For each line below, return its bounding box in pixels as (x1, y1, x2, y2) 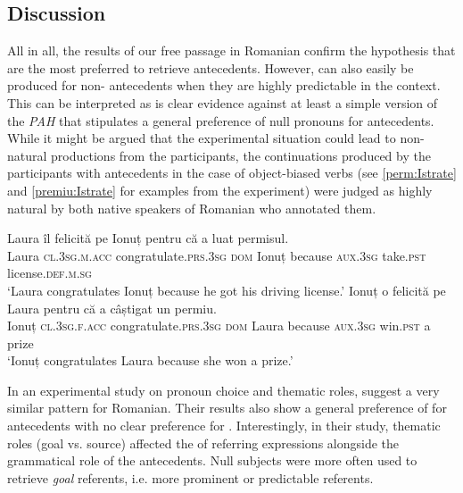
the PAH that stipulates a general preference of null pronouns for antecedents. (7, 111, 434, 130)
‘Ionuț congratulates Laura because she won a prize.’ (7, 351, 294, 370)
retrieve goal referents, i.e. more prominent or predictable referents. (7, 468, 374, 487)
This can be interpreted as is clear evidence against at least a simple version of (7, 93, 438, 112)
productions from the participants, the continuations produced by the (51, 146, 431, 164)
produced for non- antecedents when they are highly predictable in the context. (7, 76, 441, 95)
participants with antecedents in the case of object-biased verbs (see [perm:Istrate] (7, 163, 457, 182)
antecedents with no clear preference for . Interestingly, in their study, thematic (7, 416, 441, 435)
